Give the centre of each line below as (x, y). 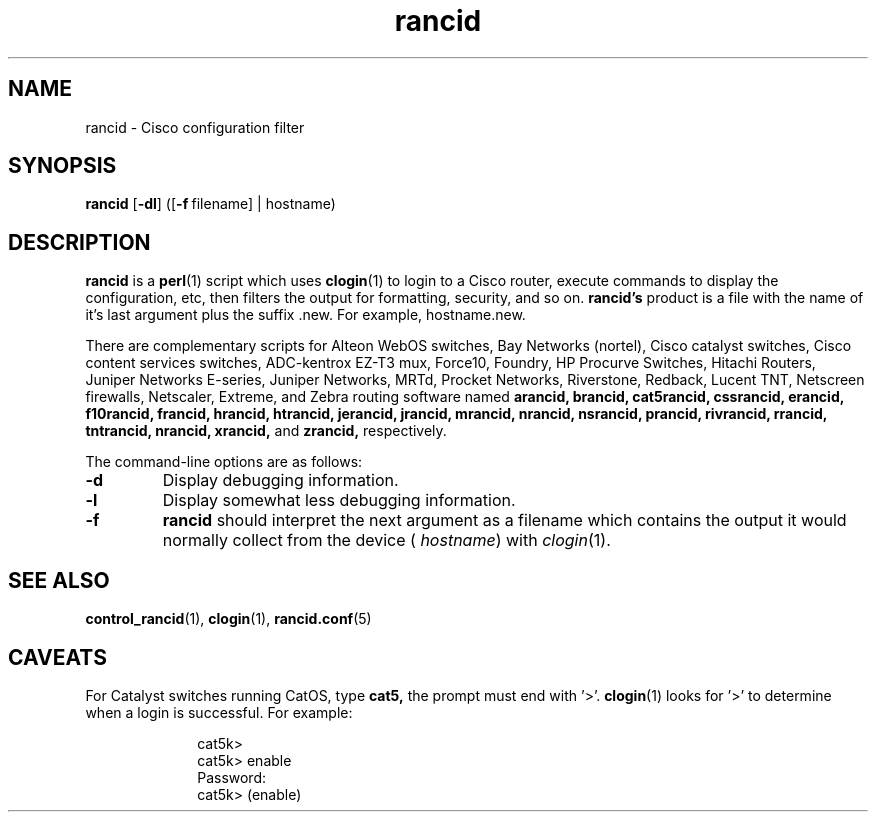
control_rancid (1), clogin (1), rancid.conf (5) (228, 619)
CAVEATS (57, 657)
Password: (232, 777)
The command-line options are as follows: (224, 462)
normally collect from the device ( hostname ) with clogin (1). (386, 540)
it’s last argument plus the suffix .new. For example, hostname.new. (305, 315)
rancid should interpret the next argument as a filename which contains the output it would (504, 520)
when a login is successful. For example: (219, 712)
